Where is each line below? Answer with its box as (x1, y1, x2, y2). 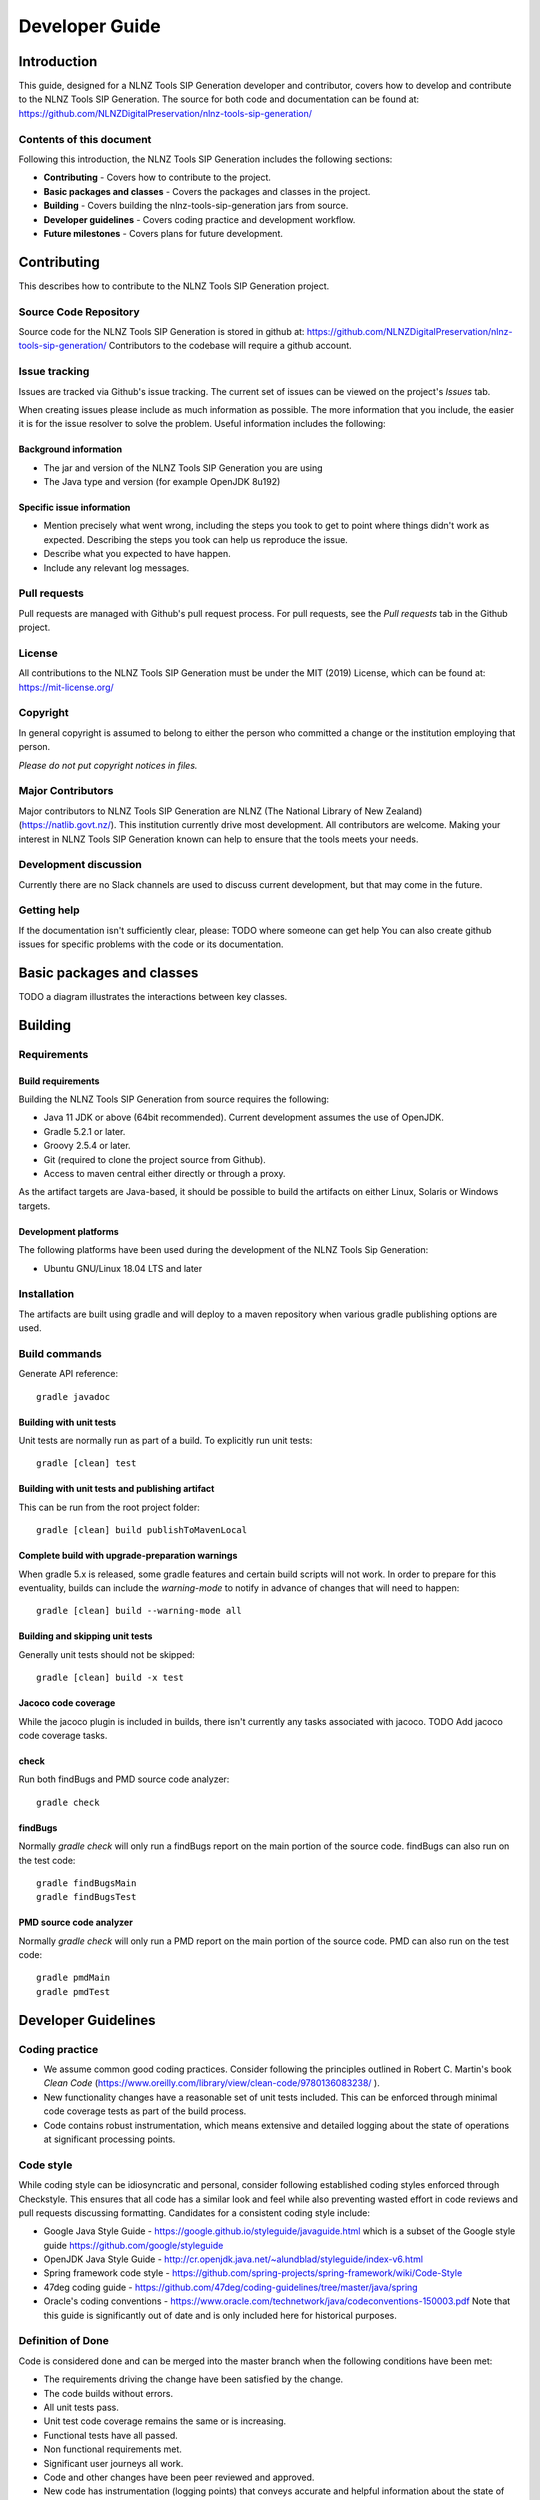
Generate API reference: (18, 1368, 119, 1380)
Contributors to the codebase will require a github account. (108, 340, 352, 352)
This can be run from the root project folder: (18, 1501, 200, 1513)
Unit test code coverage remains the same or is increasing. (43, 2415, 287, 2427)
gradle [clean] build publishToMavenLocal (36, 1525, 248, 1536)
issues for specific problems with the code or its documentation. (18, 938, 284, 950)
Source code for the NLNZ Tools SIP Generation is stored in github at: (18, 325, 305, 337)
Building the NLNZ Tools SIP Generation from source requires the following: (18, 1093, 330, 1105)
